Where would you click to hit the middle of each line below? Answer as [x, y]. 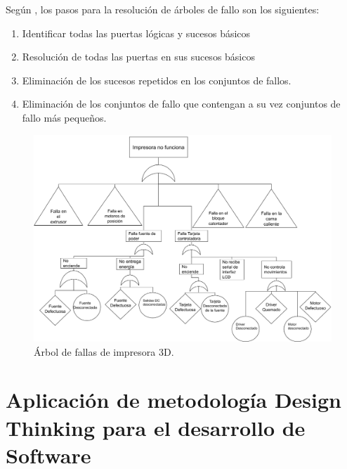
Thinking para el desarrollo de [156, 427]
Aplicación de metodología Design [173, 400]
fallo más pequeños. [64, 117]
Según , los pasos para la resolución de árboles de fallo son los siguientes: [163, 9]
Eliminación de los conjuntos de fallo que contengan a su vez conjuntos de [181, 104]
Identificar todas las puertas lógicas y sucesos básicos [136, 33]
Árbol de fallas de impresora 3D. [104, 351]
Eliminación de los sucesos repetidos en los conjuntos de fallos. [157, 80]
